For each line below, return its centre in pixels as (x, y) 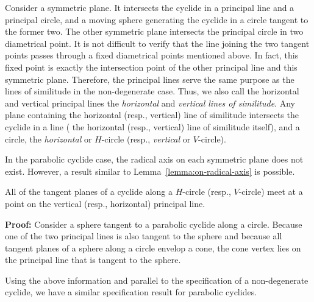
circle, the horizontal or (48, 139)
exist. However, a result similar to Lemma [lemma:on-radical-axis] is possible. (150, 171)
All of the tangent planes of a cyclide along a (89, 191)
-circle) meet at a (271, 191)
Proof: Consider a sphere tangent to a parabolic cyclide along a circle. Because (154, 224)
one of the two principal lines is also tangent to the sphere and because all (144, 236)
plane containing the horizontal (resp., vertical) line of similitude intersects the (152, 115)
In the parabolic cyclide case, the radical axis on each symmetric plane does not (154, 159)
